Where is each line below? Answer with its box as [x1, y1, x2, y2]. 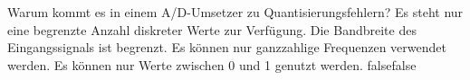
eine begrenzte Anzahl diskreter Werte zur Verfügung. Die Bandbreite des [7, 20, 417, 39]
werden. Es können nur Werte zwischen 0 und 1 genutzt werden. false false [7, 55, 417, 74]
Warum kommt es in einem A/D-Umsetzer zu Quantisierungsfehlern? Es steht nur [7, 3, 464, 21]
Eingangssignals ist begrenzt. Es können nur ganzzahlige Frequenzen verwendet [7, 38, 446, 57]
